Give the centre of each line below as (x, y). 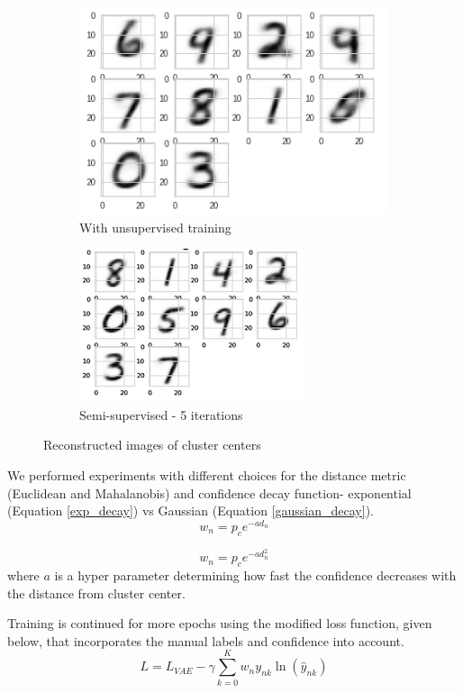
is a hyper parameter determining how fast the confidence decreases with (255, 575)
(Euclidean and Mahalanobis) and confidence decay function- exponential (209, 492)
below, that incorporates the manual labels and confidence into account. (206, 640)
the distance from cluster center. (96, 593)
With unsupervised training (155, 227)
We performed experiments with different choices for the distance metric (207, 474)
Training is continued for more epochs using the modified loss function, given (220, 623)
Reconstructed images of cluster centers (152, 445)
